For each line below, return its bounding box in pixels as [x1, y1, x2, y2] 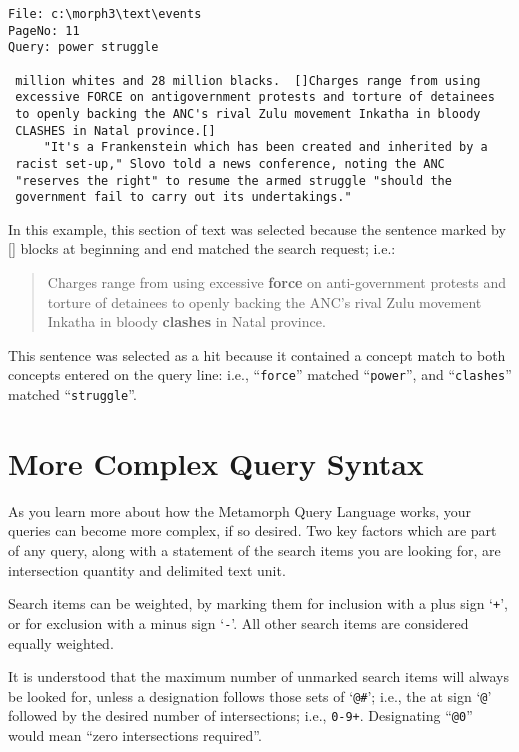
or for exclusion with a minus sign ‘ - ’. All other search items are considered [8, 612, 469, 633]
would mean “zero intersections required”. [8, 725, 262, 746]
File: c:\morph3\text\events [8, 7, 202, 21]
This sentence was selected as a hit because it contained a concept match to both [8, 344, 506, 365]
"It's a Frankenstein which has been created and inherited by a [43, 140, 488, 155]
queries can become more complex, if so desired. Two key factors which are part [8, 520, 497, 541]
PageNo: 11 [8, 23, 80, 38]
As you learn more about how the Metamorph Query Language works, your [8, 500, 471, 521]
